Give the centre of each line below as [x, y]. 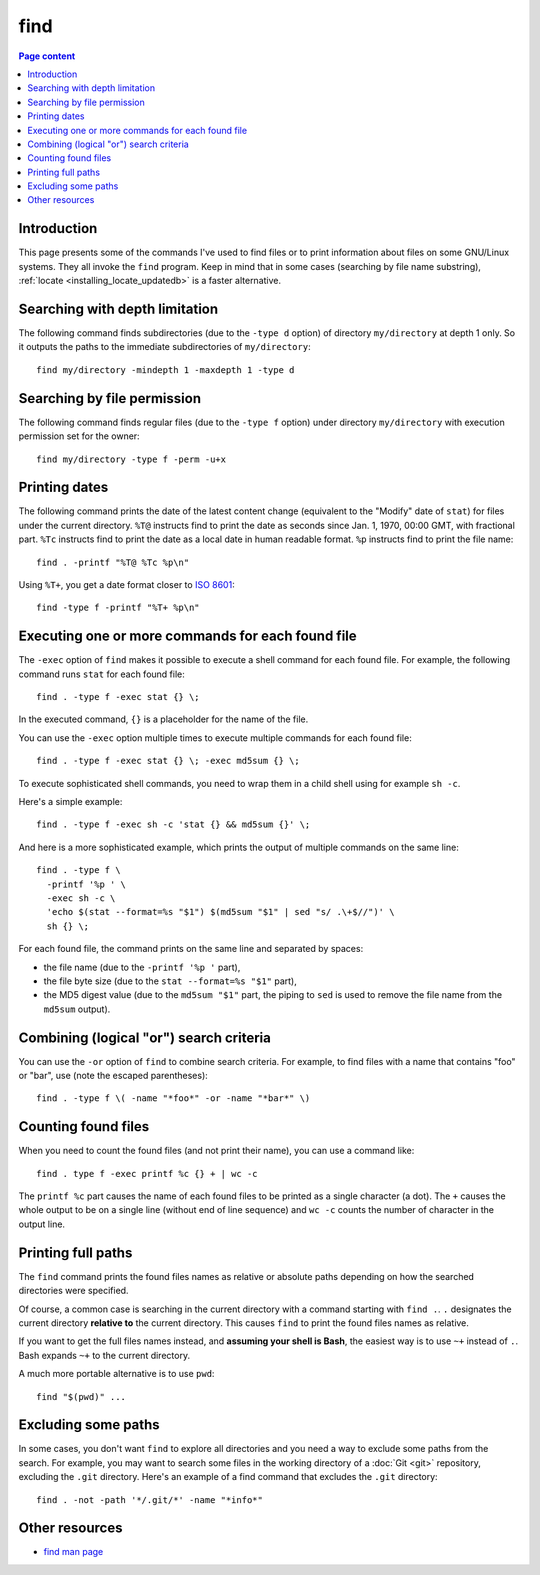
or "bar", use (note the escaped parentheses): [113, 1075]
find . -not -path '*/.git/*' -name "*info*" [150, 1499]
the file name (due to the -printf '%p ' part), [142, 967]
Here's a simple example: [70, 802]
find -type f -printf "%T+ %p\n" [118, 608]
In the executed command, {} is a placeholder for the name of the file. [163, 719]
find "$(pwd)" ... [81, 1396]
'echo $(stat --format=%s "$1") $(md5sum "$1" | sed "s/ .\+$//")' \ [220, 912]
